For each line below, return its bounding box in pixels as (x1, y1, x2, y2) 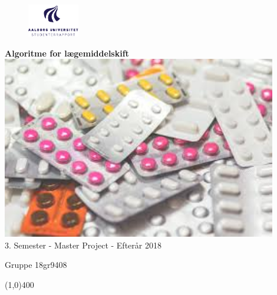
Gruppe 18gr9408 (5, 258, 67, 271)
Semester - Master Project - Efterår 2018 (14, 238, 161, 251)
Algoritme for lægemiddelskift (5, 47, 129, 59)
